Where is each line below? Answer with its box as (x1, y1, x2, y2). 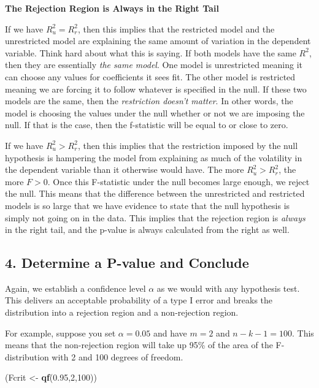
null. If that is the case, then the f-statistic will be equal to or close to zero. (5, 118, 288, 131)
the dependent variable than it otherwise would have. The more (5, 163, 244, 176)
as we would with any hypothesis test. (156, 281, 300, 294)
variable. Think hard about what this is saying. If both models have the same (5, 46, 296, 59)
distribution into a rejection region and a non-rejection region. (5, 306, 239, 319)
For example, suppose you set (5, 326, 116, 339)
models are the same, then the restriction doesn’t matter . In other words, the (5, 94, 293, 107)
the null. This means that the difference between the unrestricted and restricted (5, 187, 305, 200)
